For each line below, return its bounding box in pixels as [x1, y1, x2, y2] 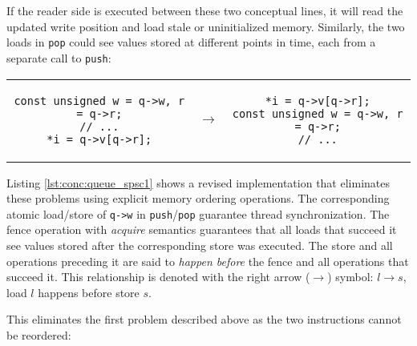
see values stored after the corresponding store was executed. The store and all [6, 236, 393, 253]
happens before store [38, 284, 140, 300]
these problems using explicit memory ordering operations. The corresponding [6, 190, 390, 207]
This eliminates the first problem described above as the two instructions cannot [6, 311, 402, 328]
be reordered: [6, 326, 71, 343]
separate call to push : [6, 49, 111, 66]
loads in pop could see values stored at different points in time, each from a [6, 34, 376, 50]
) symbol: [327, 268, 374, 285]
